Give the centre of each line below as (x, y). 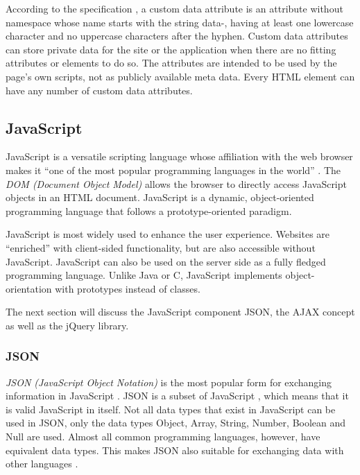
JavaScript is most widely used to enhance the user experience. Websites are (168, 234)
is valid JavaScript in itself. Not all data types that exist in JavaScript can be (171, 409)
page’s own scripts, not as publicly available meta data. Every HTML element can (180, 76)
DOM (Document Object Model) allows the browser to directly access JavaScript (176, 183)
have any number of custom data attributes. (99, 90)
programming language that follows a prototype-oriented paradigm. (149, 210)
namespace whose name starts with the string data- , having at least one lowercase (180, 22)
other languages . (42, 464)
